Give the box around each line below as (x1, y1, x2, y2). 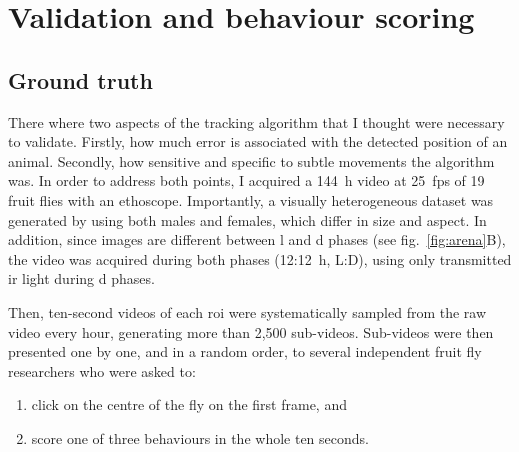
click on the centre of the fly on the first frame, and (31, 394, 347, 415)
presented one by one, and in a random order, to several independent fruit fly (8, 341, 482, 362)
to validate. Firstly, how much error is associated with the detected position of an (8, 131, 508, 152)
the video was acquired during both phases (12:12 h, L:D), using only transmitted (8, 248, 512, 269)
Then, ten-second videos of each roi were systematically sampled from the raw (8, 301, 487, 322)
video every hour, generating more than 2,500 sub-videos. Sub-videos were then (8, 321, 494, 342)
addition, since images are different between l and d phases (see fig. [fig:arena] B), (8, 229, 506, 250)
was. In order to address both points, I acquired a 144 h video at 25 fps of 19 (8, 170, 485, 191)
